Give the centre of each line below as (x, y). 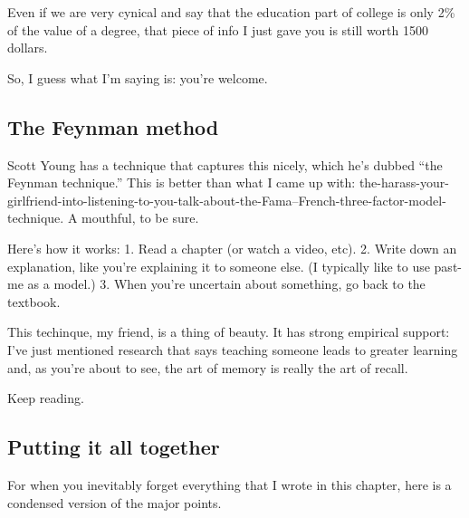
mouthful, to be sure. (140, 218)
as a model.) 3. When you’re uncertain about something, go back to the (226, 284)
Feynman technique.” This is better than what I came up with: (182, 182)
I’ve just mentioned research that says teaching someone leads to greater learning (233, 349)
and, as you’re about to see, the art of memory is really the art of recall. (208, 367)
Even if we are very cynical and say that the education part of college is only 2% (231, 12)
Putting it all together (114, 447)
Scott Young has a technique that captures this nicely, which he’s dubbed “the (225, 164)
